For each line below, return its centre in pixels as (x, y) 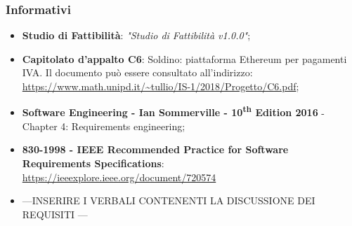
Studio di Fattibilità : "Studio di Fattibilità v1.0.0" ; (136, 35)
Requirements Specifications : (93, 163)
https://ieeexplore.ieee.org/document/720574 (119, 177)
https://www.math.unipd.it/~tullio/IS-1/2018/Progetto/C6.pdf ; (161, 86)
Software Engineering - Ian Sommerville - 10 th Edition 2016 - (174, 111)
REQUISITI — (55, 214)
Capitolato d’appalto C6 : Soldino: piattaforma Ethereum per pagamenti (184, 58)
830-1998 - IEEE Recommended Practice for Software (155, 149)
